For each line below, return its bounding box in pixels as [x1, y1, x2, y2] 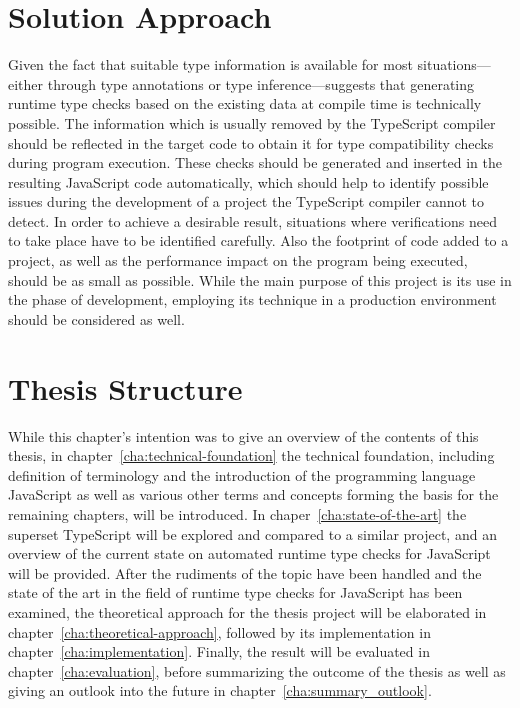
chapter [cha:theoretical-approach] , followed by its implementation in [8, 621, 431, 642]
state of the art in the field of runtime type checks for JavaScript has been [8, 582, 463, 603]
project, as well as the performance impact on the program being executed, [8, 250, 468, 271]
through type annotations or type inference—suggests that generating [47, 73, 475, 94]
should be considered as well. [8, 308, 185, 329]
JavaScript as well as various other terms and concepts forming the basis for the [8, 484, 499, 505]
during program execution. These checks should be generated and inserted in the [8, 152, 503, 173]
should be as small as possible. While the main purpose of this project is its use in [8, 269, 512, 290]
